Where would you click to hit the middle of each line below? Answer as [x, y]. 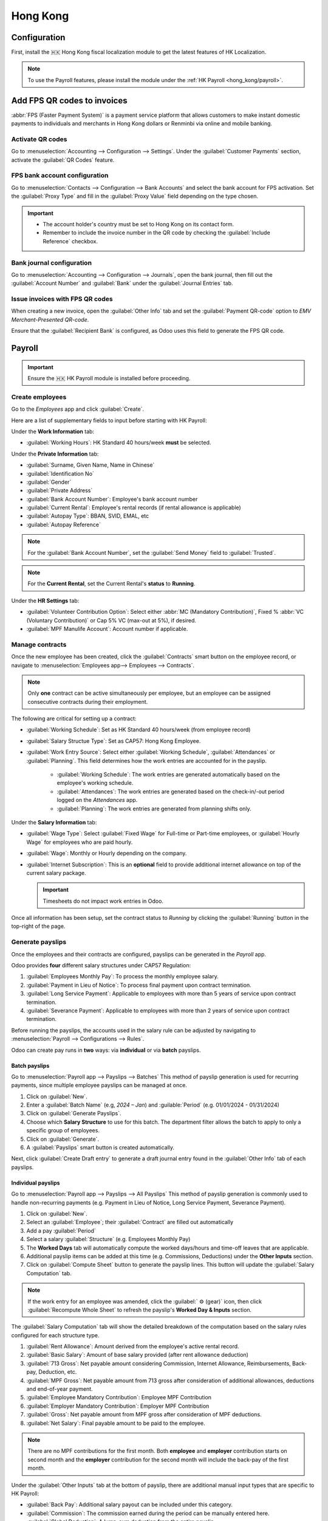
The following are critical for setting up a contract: [74, 719]
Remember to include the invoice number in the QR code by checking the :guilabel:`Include [156, 233]
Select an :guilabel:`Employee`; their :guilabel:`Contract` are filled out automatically [130, 1222]
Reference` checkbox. [70, 241]
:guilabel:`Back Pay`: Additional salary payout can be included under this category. [130, 1505]
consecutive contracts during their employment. [88, 701]
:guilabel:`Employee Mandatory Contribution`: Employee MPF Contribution [119, 1397]
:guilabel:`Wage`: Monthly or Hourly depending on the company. [107, 853]
